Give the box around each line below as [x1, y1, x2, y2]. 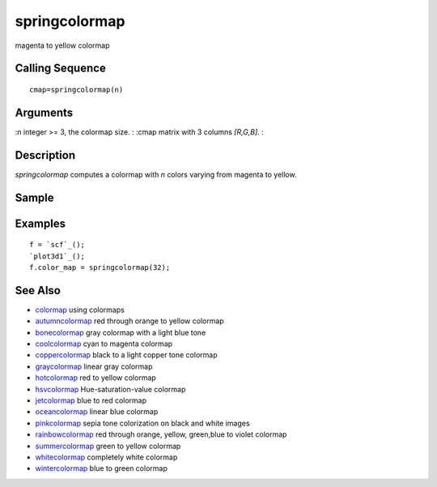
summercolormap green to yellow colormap [35, 441, 181, 451]
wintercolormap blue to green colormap [35, 464, 168, 473]
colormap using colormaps [35, 305, 125, 314]
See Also [15, 284, 61, 297]
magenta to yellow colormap [15, 41, 110, 50]
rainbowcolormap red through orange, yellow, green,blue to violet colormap [35, 429, 287, 439]
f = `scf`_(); [29, 240, 85, 250]
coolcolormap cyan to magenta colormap [35, 339, 173, 348]
